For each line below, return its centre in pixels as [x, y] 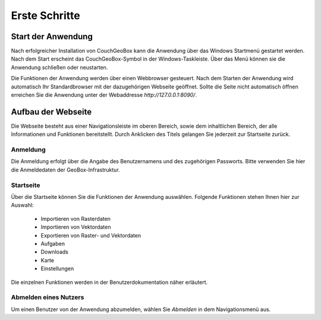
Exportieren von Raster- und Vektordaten [91, 235]
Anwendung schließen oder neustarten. [59, 67]
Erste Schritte [45, 15]
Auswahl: [22, 205]
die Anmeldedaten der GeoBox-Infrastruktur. [65, 170]
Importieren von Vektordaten [76, 227]
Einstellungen [57, 269]
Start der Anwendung [52, 37]
